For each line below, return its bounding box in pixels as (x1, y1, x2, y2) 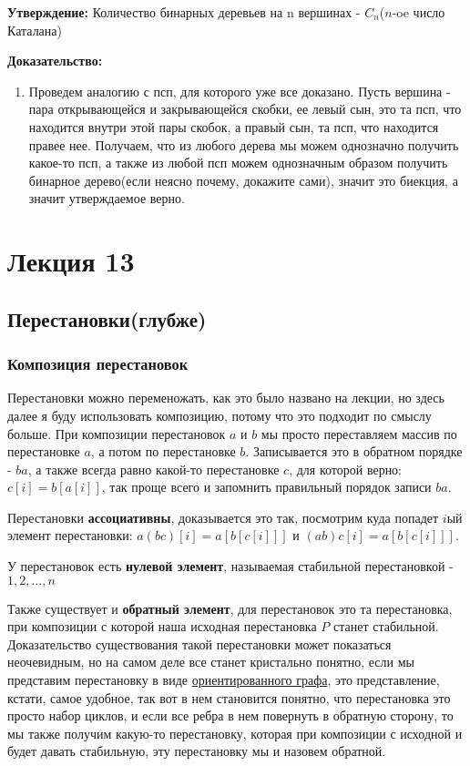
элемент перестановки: (7, 526, 133, 545)
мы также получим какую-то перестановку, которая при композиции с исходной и (7, 723, 463, 742)
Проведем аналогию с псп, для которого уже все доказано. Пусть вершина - (28, 81, 451, 100)
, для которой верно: (289, 459, 403, 478)
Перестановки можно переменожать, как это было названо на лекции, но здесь (7, 388, 444, 407)
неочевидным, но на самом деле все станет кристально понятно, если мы (7, 652, 414, 671)
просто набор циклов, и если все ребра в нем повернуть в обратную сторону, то (7, 706, 454, 725)
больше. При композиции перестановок (7, 424, 226, 443)
